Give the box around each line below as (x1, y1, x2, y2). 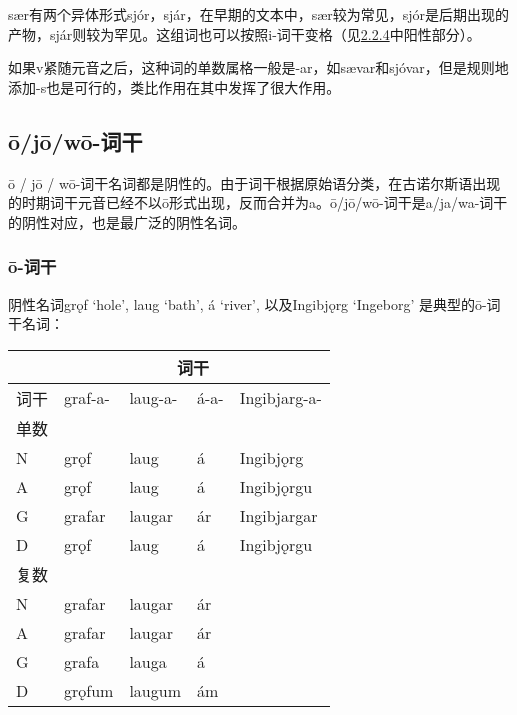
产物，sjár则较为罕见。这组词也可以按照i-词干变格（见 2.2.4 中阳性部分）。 (8, 23, 481, 44)
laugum (129, 678, 181, 702)
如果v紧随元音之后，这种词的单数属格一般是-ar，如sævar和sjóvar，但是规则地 (8, 57, 509, 78)
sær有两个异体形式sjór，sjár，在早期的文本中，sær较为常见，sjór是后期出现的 (8, 4, 510, 24)
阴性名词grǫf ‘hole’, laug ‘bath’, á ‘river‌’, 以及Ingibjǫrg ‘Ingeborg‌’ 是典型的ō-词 (8, 293, 501, 314)
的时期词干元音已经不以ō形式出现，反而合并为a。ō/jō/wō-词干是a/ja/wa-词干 (8, 192, 508, 213)
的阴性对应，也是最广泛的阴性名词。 (8, 211, 246, 232)
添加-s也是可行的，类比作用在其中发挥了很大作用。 (8, 76, 341, 97)
